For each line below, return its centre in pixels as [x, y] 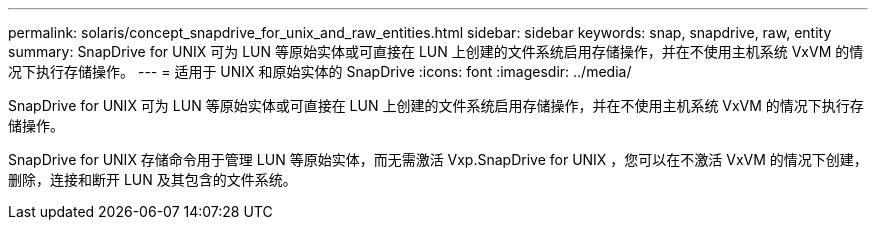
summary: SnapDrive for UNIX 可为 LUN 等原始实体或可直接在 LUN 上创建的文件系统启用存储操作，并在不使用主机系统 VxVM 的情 [436, 51]
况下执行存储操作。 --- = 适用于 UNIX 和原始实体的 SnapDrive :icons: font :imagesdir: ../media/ [320, 71]
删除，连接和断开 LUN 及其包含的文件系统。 [152, 179]
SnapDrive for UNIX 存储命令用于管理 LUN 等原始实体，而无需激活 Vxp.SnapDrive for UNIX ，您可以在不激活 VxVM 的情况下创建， [438, 159]
